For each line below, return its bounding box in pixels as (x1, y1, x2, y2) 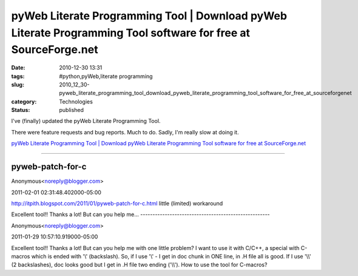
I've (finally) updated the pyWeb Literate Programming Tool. (11, 117, 161, 125)
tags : (11, 73, 25, 80)
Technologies (59, 97, 93, 105)
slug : (11, 80, 24, 88)
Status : (11, 107, 30, 114)
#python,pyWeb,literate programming (59, 73, 153, 80)
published (59, 107, 84, 114)
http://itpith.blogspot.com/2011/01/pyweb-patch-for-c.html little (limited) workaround (11, 200, 223, 207)
